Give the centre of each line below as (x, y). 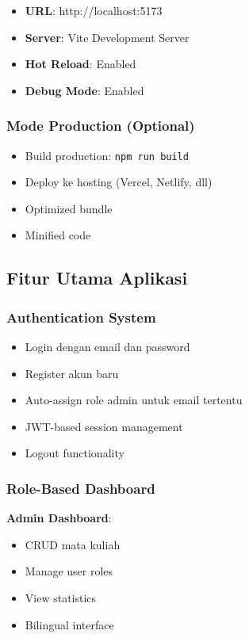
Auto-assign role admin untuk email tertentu (134, 400)
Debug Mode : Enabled (84, 90)
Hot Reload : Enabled (80, 64)
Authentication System (81, 317)
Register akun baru (72, 373)
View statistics (61, 598)
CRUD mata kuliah (73, 544)
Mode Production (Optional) (101, 126)
